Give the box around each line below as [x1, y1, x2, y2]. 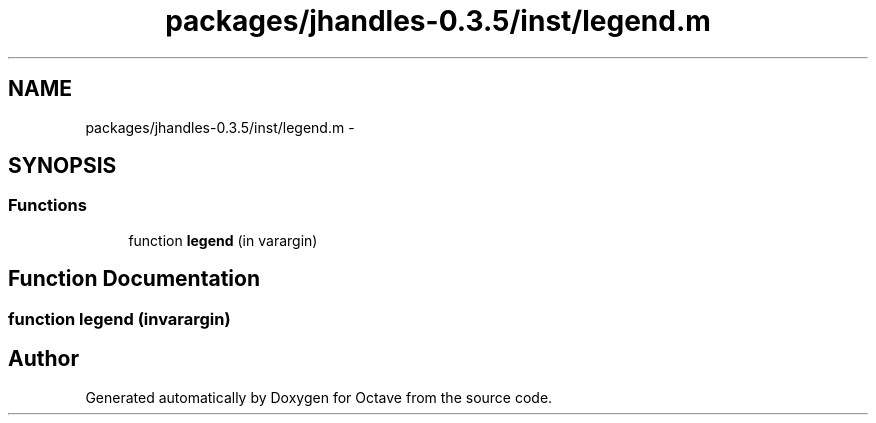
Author [8, 346, 79, 372]
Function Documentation [8, 266, 260, 292]
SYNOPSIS [8, 153, 117, 179]
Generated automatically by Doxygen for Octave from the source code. [85, 388, 553, 406]
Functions [8, 195, 87, 216]
